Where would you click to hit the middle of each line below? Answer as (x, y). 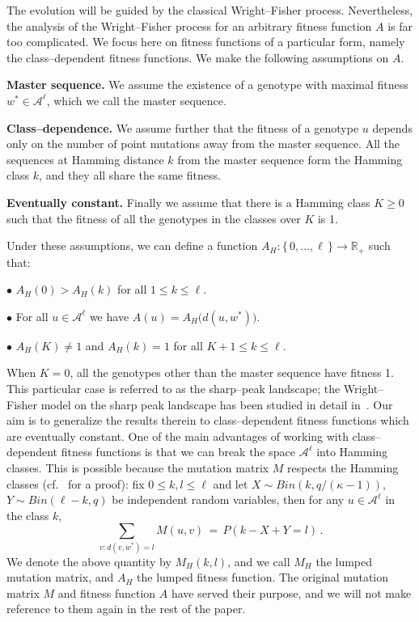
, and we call (259, 561)
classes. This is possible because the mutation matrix (138, 467)
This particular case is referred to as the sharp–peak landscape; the (174, 388)
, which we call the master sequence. (136, 100)
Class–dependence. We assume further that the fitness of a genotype (183, 127)
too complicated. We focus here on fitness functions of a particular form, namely (206, 42)
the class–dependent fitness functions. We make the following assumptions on (198, 57)
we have (109, 316)
